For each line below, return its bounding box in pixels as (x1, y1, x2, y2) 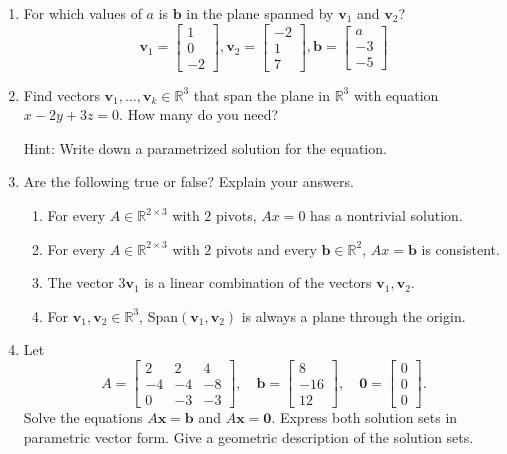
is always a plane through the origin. (241, 305, 466, 326)
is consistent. (421, 238, 500, 259)
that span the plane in (193, 84, 330, 105)
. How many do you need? (119, 104, 279, 125)
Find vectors (23, 84, 100, 105)
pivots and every (216, 238, 317, 259)
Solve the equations (23, 407, 143, 428)
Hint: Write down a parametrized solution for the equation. (23, 137, 387, 158)
